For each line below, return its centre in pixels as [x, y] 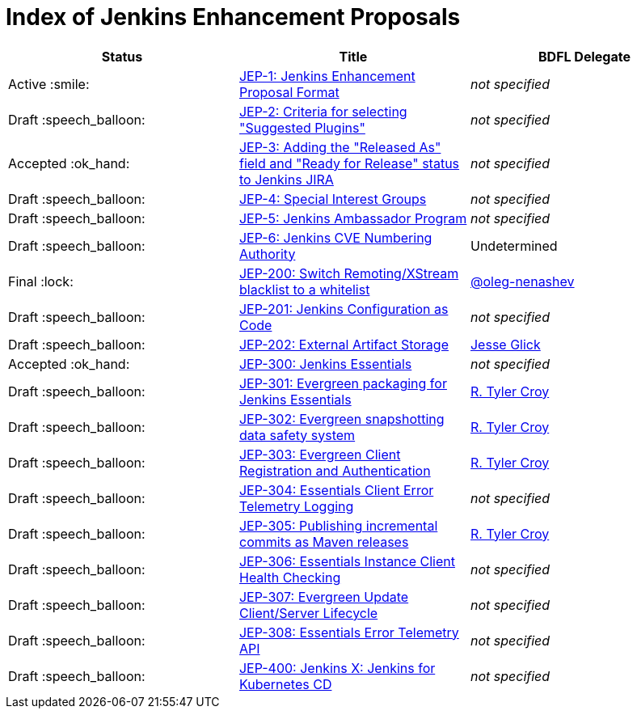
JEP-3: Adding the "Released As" [340, 147]
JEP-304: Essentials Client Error [336, 490]
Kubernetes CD [285, 684]
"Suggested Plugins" [302, 127]
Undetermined [514, 245]
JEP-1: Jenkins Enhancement [327, 76]
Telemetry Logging [296, 506]
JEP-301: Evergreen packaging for [343, 383]
